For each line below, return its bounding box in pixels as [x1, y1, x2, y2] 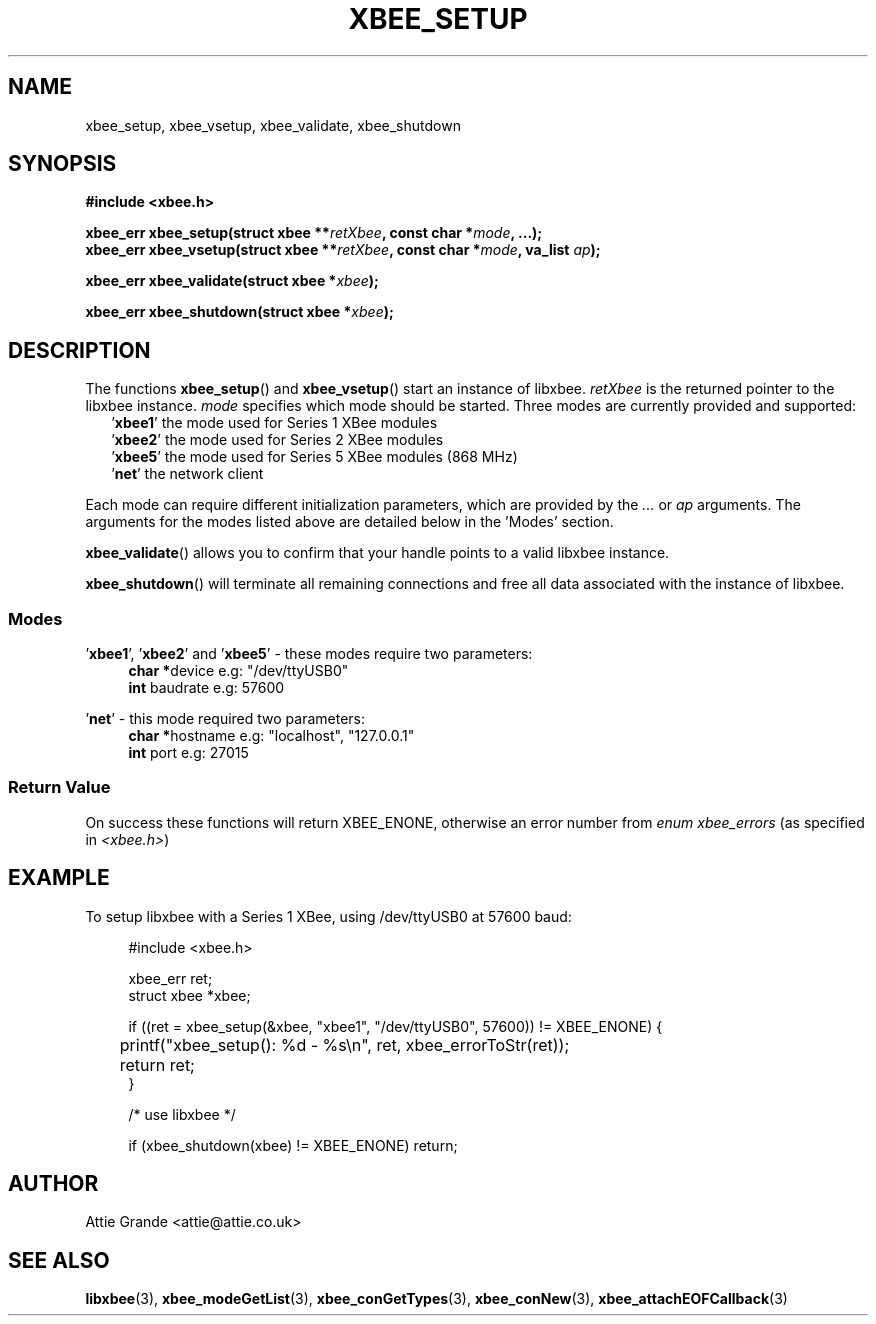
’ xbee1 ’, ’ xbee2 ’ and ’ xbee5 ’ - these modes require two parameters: [85, 645, 533, 663]
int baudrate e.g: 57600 [128, 679, 285, 697]
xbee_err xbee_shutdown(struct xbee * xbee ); [85, 303, 394, 321]
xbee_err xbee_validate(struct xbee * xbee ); [85, 272, 379, 290]
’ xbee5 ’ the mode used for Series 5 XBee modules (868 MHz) [111, 448, 518, 466]
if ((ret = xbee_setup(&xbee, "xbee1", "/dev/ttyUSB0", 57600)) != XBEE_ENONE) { [128, 1017, 663, 1035]
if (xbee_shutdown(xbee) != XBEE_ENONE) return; [128, 1136, 458, 1154]
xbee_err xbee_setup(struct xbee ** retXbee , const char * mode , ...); [85, 224, 543, 242]
